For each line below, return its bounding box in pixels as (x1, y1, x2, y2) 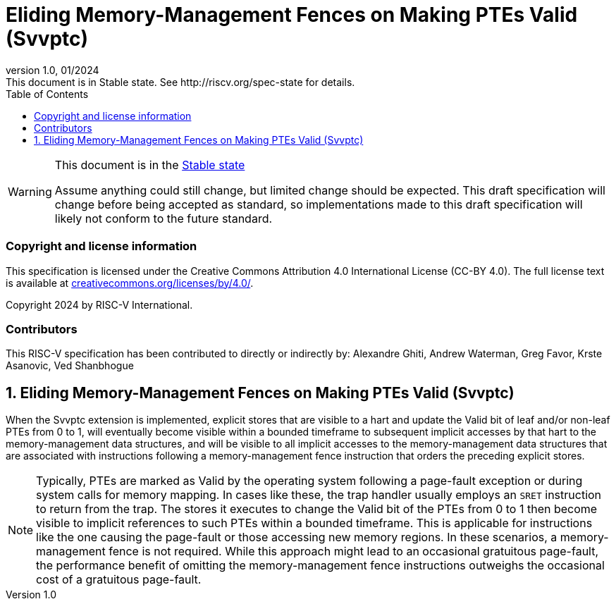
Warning (8, 184, 52, 199)
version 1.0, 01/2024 (6, 63, 99, 76)
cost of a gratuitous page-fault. (36, 572, 202, 587)
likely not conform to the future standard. (54, 211, 273, 226)
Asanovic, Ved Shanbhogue (6, 359, 134, 372)
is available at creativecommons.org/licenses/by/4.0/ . (6, 276, 254, 289)
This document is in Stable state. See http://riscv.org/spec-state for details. (6, 75, 355, 88)
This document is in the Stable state (54, 157, 245, 172)
